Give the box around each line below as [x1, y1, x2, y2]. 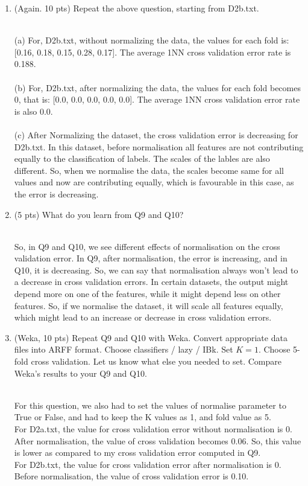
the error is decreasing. [14, 187, 99, 200]
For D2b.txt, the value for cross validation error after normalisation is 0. [14, 458, 281, 470]
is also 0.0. [14, 104, 53, 117]
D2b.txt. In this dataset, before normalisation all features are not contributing [14, 140, 304, 153]
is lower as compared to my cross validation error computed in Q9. [14, 446, 261, 459]
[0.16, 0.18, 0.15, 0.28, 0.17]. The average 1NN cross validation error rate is [14, 45, 291, 58]
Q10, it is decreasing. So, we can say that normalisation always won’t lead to [14, 263, 298, 276]
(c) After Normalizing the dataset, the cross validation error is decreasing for [14, 128, 298, 141]
